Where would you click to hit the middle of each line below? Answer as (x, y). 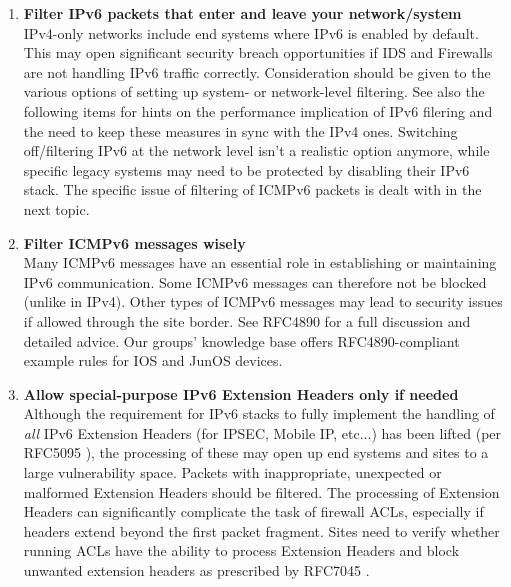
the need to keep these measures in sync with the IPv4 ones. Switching (240, 130)
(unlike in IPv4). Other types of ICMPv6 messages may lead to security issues (263, 301)
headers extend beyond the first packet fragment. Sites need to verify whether (261, 530)
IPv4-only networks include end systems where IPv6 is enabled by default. (251, 32)
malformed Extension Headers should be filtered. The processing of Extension (261, 491)
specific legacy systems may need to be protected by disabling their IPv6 (246, 169)
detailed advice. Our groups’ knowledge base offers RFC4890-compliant (241, 340)
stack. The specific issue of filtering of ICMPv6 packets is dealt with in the (252, 189)
